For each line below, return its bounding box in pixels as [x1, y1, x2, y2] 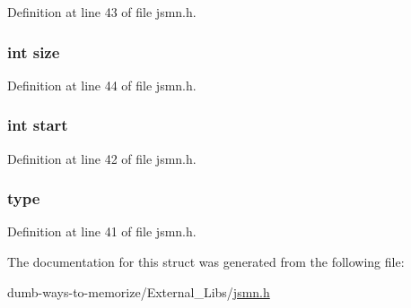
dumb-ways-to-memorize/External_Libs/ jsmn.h [7, 282, 270, 301]
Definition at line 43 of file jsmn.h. [7, 3, 197, 21]
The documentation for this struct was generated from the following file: [7, 252, 405, 271]
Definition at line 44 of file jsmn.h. [7, 75, 197, 94]
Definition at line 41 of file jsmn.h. [7, 222, 197, 241]
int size [7, 40, 60, 63]
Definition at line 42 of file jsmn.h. [7, 149, 197, 167]
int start [7, 114, 68, 136]
